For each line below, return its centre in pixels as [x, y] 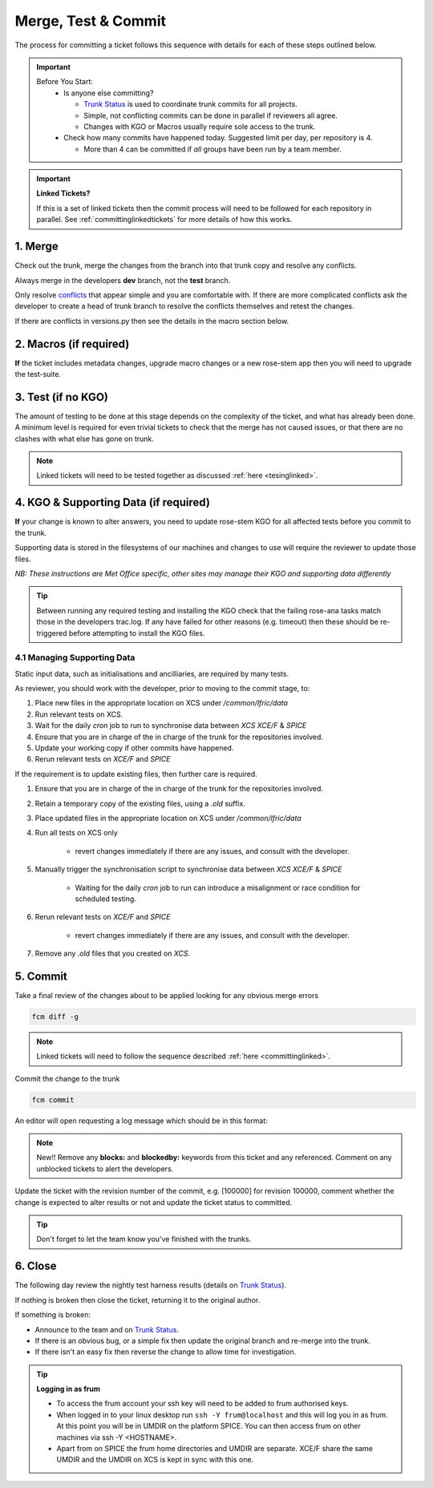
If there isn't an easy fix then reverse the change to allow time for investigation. [166, 1352]
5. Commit [41, 976]
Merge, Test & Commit [90, 21]
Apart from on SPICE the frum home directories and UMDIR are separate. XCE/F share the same [214, 1449]
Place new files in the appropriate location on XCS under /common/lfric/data [162, 703]
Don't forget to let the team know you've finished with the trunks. [144, 1239]
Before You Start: [65, 82]
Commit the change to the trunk [67, 1078]
